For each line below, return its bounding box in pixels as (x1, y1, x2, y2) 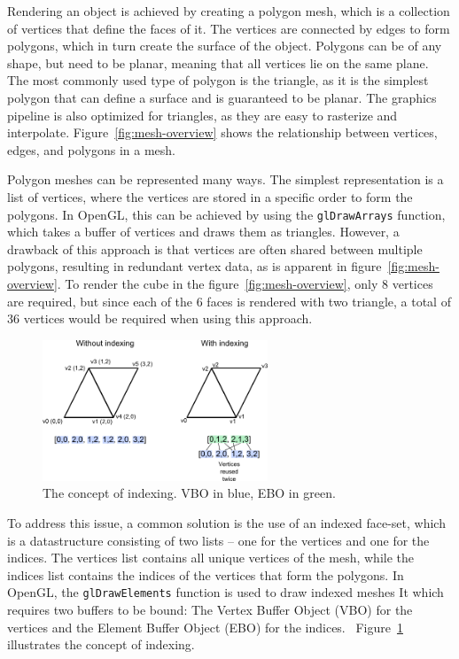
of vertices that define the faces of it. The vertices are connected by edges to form (7, 19, 450, 37)
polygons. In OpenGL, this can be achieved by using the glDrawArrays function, (7, 205, 446, 223)
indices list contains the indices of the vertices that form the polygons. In (7, 565, 404, 584)
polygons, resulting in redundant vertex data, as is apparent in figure (7, 257, 382, 275)
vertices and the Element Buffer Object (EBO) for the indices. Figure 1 (7, 617, 403, 636)
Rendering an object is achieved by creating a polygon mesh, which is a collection (7, 2, 450, 19)
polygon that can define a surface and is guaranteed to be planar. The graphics (7, 88, 437, 106)
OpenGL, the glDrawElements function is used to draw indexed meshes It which (7, 583, 444, 601)
